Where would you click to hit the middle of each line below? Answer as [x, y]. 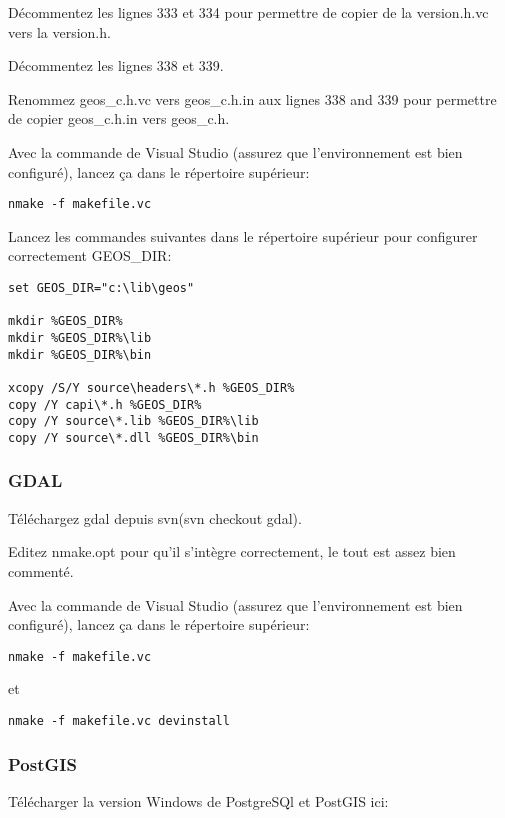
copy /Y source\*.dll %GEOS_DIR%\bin [133, 437]
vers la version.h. [59, 31]
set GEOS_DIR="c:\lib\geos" [101, 288]
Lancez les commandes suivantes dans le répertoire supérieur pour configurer [243, 235]
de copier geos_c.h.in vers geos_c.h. [119, 118]
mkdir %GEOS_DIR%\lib [80, 337]
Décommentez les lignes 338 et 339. [116, 65]
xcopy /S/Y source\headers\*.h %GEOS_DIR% [151, 387]
